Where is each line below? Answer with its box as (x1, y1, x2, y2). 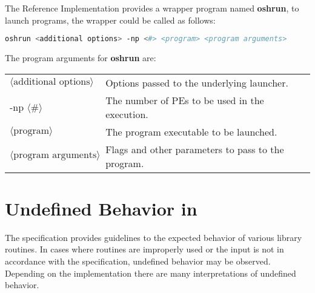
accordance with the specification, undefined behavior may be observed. (5, 254, 271, 267)
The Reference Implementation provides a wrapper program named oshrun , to (5, 2, 299, 14)
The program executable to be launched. (105, 124, 277, 139)
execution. (105, 107, 148, 121)
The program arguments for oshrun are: (5, 51, 156, 64)
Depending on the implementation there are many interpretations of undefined (5, 266, 296, 279)
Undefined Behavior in (5, 196, 197, 220)
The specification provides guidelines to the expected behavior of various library (5, 231, 302, 243)
